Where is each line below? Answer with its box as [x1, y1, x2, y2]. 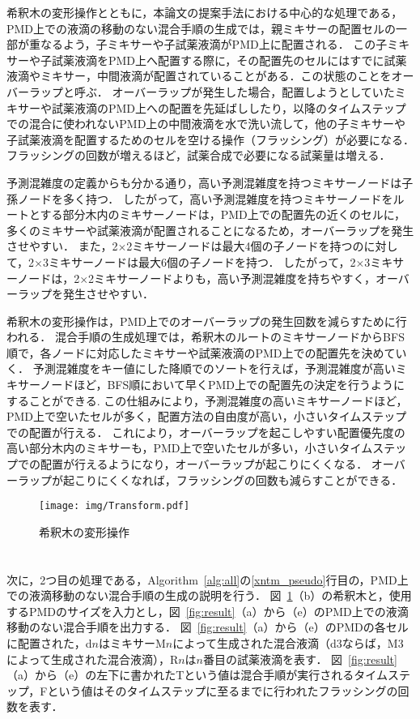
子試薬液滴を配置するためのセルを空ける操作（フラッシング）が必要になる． [6, 131, 414, 148]
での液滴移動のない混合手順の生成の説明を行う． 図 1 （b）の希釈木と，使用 [6, 587, 412, 604]
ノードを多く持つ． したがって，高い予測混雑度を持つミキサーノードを [17, 190, 393, 207]
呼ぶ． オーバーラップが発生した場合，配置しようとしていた [74, 83, 395, 100]
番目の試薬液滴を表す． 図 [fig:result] [203, 650, 397, 667]
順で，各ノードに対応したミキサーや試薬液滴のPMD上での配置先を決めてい [6, 344, 407, 361]
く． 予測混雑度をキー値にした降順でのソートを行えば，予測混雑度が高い [6, 360, 396, 377]
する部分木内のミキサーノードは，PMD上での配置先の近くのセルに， [40, 206, 406, 223]
